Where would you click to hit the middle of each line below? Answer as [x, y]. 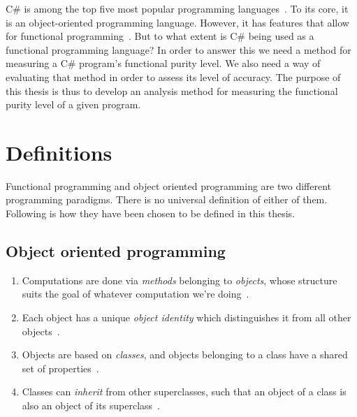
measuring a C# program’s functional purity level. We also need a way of [163, 63]
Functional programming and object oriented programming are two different [169, 185]
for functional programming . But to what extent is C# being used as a [160, 36]
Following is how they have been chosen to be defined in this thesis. [150, 213]
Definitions [59, 152]
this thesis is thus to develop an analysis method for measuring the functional [172, 90]
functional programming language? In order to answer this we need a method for [178, 49]
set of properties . [60, 368]
